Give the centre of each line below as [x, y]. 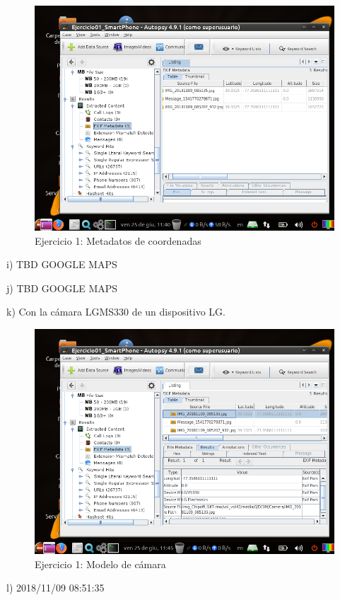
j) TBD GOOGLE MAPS [62, 288]
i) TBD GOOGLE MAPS [62, 264]
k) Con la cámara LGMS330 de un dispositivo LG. [116, 312]
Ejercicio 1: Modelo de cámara [100, 564]
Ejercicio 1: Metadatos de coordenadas [118, 240]
